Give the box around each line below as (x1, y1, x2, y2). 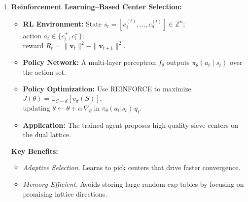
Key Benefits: (11, 145, 58, 156)
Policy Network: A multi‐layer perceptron (23, 57, 156, 67)
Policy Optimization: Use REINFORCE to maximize (23, 83, 191, 93)
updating (23, 102, 50, 113)
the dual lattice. (23, 129, 71, 140)
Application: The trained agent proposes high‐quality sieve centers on (23, 119, 239, 130)
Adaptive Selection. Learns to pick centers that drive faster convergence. (23, 162, 241, 173)
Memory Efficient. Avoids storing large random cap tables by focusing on (23, 179, 244, 189)
